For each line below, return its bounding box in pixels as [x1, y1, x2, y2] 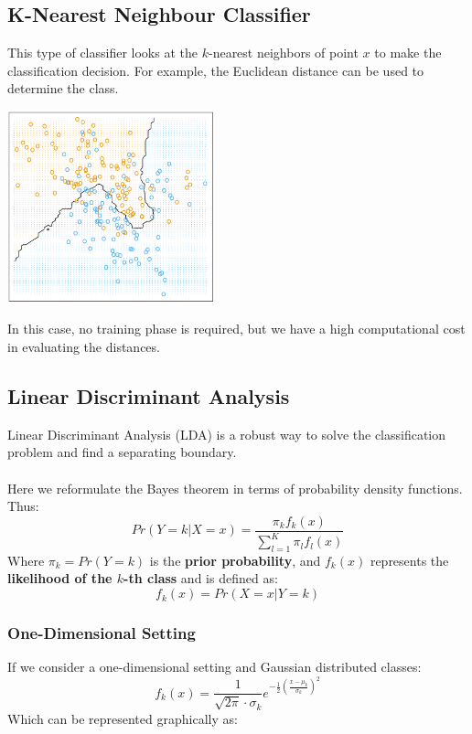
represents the [370, 550, 449, 569]
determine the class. [7, 79, 119, 98]
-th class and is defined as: [123, 569, 278, 588]
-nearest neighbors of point [208, 43, 359, 62]
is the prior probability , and [149, 550, 321, 569]
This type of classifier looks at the [7, 43, 198, 62]
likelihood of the [7, 569, 113, 588]
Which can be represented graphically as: [7, 708, 238, 728]
